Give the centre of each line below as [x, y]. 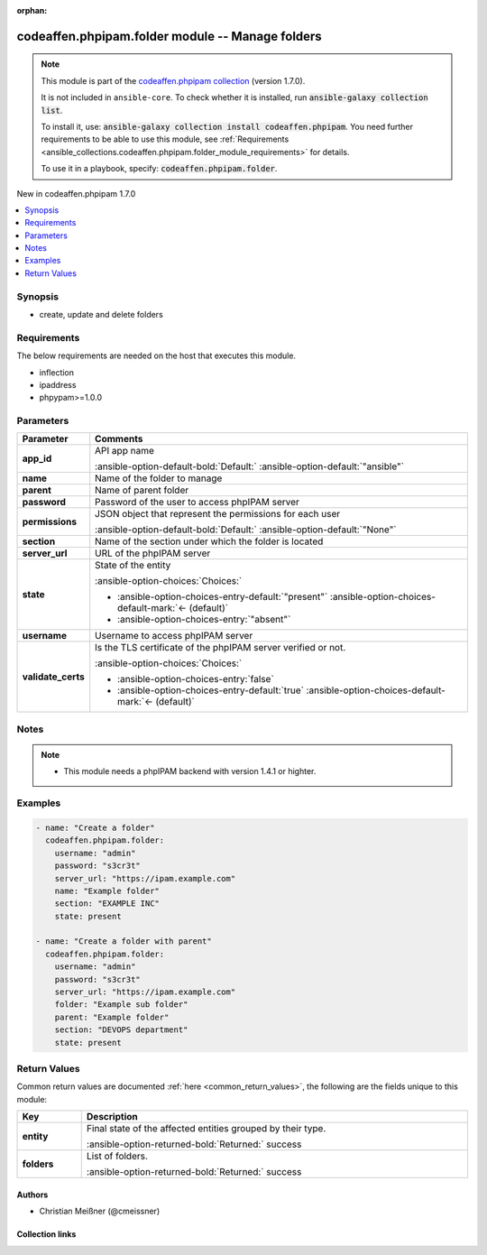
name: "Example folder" [107, 890]
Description [112, 1117]
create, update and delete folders [101, 315]
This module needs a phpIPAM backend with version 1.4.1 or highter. [190, 771]
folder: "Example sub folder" [121, 1005]
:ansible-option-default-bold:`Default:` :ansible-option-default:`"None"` [246, 530]
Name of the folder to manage [159, 478]
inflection [57, 372]
